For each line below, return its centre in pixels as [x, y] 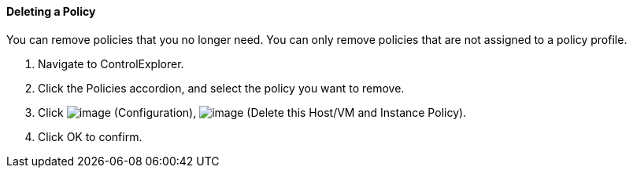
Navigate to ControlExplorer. [111, 63]
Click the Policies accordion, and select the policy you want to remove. [221, 88]
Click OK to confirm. [90, 136]
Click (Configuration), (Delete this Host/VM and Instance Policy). [252, 112]
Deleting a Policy [51, 11]
